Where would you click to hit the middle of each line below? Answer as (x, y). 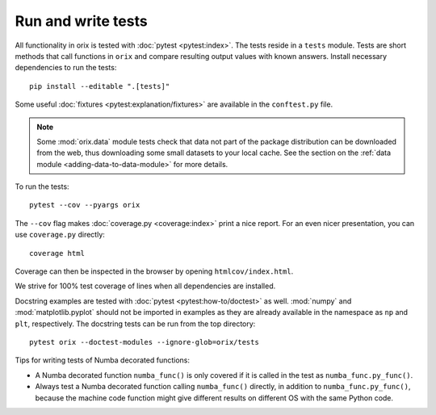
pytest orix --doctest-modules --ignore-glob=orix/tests (145, 342)
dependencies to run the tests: (66, 68)
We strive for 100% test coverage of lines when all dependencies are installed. (145, 286)
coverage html (57, 253)
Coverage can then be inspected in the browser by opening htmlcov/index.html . (154, 271)
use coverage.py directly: (60, 235)
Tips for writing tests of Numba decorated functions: (102, 360)
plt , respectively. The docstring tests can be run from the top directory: (135, 324)
